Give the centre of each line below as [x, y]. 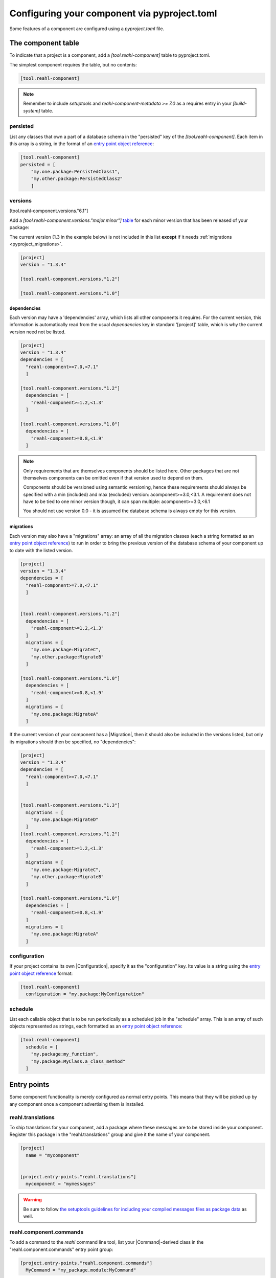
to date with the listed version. [41, 550]
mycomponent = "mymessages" [61, 1184]
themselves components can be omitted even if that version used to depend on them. [113, 477]
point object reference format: [41, 973]
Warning [32, 1200]
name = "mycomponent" [53, 1155]
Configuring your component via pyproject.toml [113, 13]
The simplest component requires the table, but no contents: [73, 64]
